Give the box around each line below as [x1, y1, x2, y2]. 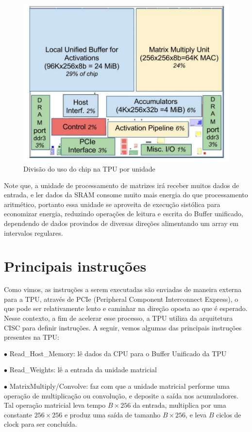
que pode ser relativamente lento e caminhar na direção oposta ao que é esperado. [4, 303, 248, 313]
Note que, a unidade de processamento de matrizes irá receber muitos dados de [4, 180, 239, 190]
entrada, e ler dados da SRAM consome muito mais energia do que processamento [4, 190, 248, 200]
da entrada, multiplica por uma [133, 400, 226, 410]
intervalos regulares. [4, 227, 63, 238]
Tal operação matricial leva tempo [4, 400, 106, 410]
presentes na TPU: [4, 332, 59, 342]
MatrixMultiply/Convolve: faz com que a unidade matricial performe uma [9, 381, 230, 391]
